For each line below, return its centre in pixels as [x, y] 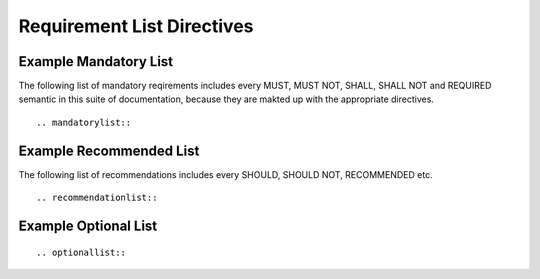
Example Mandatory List [96, 61]
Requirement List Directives [136, 26]
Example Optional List [88, 225]
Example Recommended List [109, 150]
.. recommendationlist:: [97, 198]
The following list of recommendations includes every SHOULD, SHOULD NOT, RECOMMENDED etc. [226, 174]
